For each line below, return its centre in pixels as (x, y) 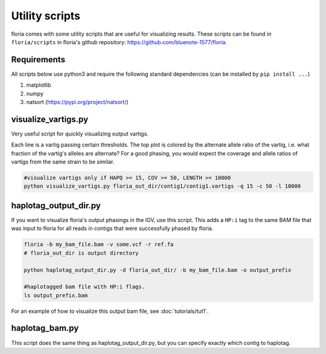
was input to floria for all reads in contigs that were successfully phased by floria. (112, 228)
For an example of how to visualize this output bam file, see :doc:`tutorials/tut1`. (110, 311)
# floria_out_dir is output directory (81, 253)
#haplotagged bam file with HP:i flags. (84, 287)
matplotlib (39, 85)
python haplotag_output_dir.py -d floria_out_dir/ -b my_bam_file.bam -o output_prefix (158, 270)
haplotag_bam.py (45, 328)
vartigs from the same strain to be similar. (63, 162)
